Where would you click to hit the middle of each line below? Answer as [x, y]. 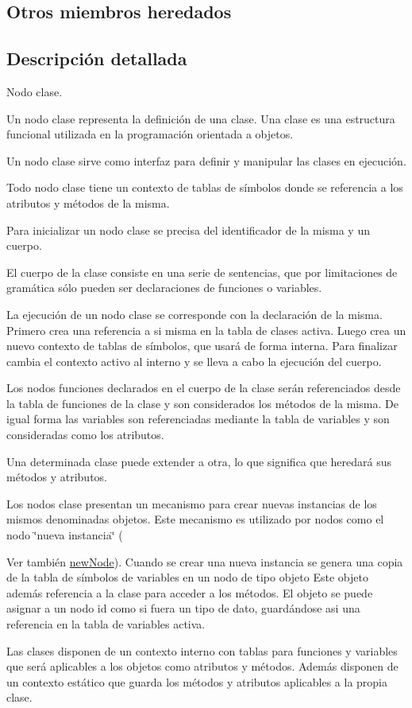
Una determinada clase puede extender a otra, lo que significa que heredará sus [199, 461]
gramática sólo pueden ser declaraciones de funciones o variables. [164, 288]
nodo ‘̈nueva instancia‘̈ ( [65, 535]
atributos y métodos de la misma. [88, 202]
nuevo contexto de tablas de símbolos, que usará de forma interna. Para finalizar [202, 346]
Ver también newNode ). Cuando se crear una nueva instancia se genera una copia [205, 561]
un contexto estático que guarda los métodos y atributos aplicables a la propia [197, 681]
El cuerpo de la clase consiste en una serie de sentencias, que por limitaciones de [202, 272]
